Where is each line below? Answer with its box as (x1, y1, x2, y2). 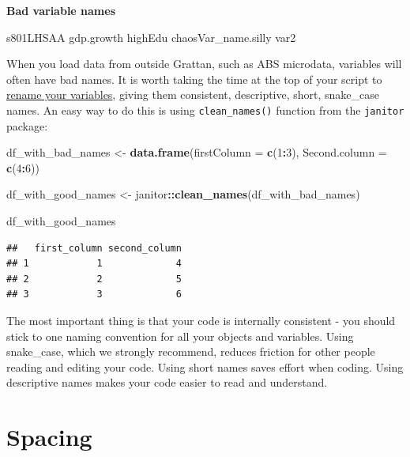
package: (6, 117, 48, 134)
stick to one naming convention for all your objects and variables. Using (6, 327, 354, 344)
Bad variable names (6, 2, 116, 18)
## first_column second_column (6, 242, 182, 254)
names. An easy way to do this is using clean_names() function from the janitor (6, 101, 404, 118)
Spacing (6, 421, 92, 453)
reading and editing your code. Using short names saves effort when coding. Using (6, 358, 404, 375)
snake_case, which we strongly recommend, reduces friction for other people (6, 343, 375, 360)
